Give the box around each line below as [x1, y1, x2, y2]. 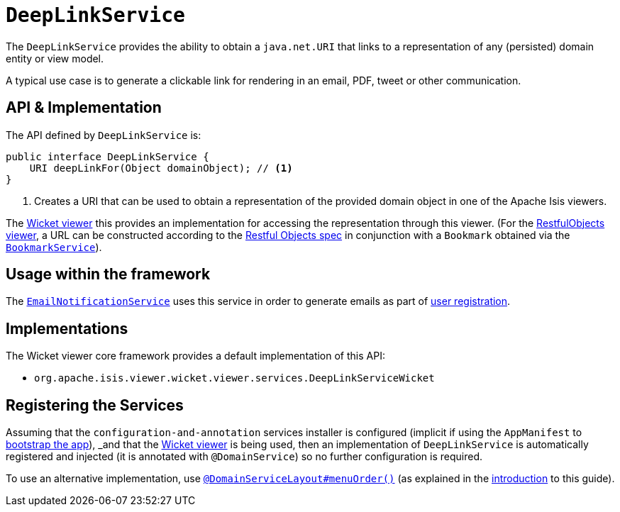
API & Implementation [6, 99, 162, 117]
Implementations [6, 319, 128, 338]
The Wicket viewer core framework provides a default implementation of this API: [6, 350, 385, 362]
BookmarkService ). [6, 240, 102, 253]
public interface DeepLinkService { [6, 150, 209, 162]
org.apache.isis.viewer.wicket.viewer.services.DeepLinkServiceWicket [34, 372, 435, 384]
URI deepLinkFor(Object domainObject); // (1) [29, 162, 293, 174]
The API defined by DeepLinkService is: [6, 128, 201, 141]
